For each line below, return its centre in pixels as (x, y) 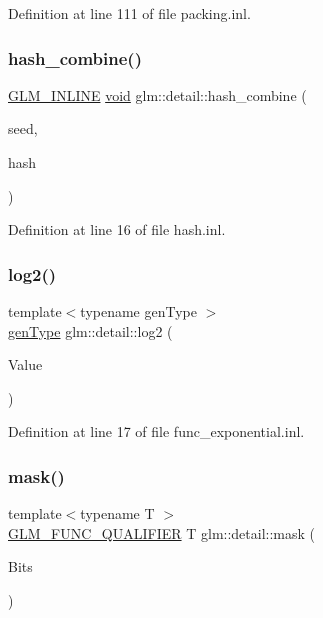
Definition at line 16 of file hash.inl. (117, 229)
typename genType (138, 311)
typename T (117, 513)
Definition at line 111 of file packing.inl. (129, 13)
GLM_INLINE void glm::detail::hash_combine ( (157, 94)
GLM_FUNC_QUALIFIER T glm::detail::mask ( (162, 532)
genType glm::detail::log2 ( (90, 330)
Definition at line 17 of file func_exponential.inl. (156, 431)
